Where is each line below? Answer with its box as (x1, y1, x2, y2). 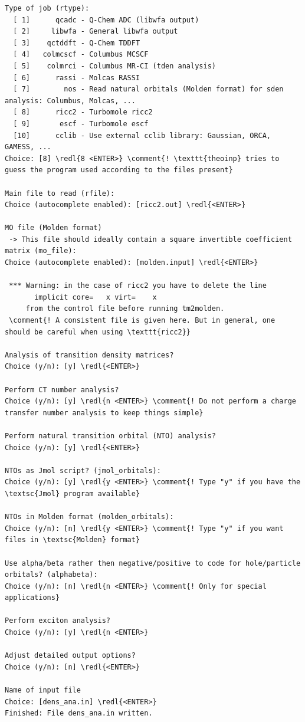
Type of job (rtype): (5, 4, 90, 12)
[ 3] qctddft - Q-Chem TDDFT (13, 38, 140, 47)
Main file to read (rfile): (5, 189, 115, 198)
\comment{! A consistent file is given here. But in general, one (9, 316, 276, 325)
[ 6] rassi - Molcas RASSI (13, 73, 140, 82)
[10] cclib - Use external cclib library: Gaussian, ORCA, (13, 131, 271, 140)
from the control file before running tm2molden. (25, 304, 225, 313)
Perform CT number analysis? (5, 385, 119, 394)
